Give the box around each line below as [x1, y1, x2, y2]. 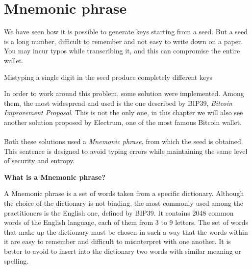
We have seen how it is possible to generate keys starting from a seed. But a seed [4, 26, 248, 37]
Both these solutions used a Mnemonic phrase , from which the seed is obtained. [4, 136, 243, 147]
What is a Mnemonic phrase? [4, 171, 106, 182]
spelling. [4, 255, 29, 266]
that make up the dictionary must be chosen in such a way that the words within [4, 226, 248, 237]
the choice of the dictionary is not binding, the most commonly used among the [4, 198, 243, 208]
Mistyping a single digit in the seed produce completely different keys [4, 72, 213, 82]
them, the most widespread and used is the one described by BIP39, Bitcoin [4, 98, 232, 108]
